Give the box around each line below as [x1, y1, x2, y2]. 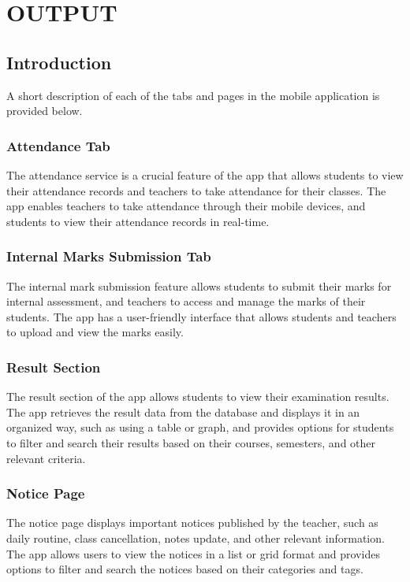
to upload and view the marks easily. [6, 324, 184, 340]
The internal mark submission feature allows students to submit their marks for [6, 277, 392, 294]
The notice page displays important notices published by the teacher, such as [6, 514, 378, 531]
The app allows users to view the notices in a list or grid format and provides [6, 545, 380, 562]
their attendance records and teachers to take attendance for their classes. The [6, 182, 386, 198]
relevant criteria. [6, 450, 86, 466]
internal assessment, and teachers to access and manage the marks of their [6, 293, 366, 310]
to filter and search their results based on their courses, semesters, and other [6, 434, 376, 450]
